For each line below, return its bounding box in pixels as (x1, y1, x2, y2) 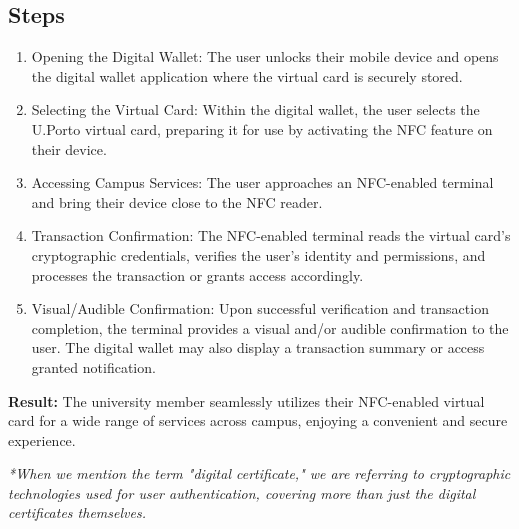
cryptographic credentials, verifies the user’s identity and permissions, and (31, 244, 486, 265)
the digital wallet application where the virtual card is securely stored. (31, 65, 463, 86)
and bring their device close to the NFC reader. (31, 191, 323, 212)
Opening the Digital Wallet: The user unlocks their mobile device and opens (31, 46, 499, 67)
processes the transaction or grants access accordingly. (31, 264, 364, 285)
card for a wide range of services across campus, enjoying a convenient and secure (8, 410, 508, 431)
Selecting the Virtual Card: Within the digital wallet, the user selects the (31, 99, 480, 120)
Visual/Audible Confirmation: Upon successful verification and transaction (31, 298, 489, 319)
